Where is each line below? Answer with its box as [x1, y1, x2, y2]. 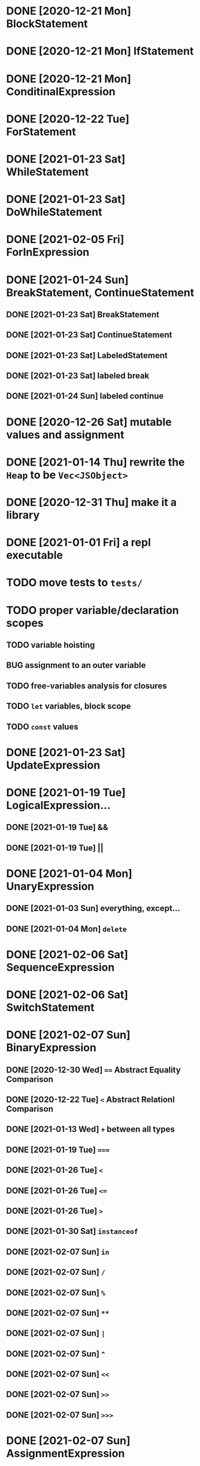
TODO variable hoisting [6, 640, 95, 650]
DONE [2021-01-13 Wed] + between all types [6, 1124, 175, 1135]
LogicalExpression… [6, 798, 111, 812]
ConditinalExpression [6, 85, 116, 98]
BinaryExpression [6, 1041, 97, 1054]
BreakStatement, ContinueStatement [6, 286, 195, 299]
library [6, 508, 40, 522]
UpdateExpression [6, 758, 101, 772]
